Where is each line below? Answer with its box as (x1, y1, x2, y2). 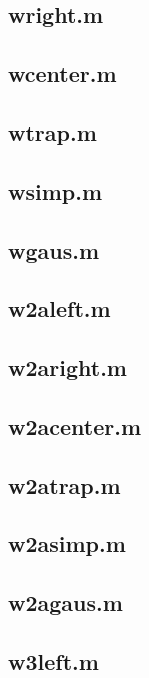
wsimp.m (8, 175, 103, 206)
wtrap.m (8, 116, 97, 147)
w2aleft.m (8, 293, 111, 324)
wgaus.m (8, 234, 100, 265)
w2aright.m (8, 352, 127, 383)
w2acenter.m (8, 410, 142, 441)
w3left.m (8, 645, 99, 676)
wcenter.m (8, 58, 117, 89)
